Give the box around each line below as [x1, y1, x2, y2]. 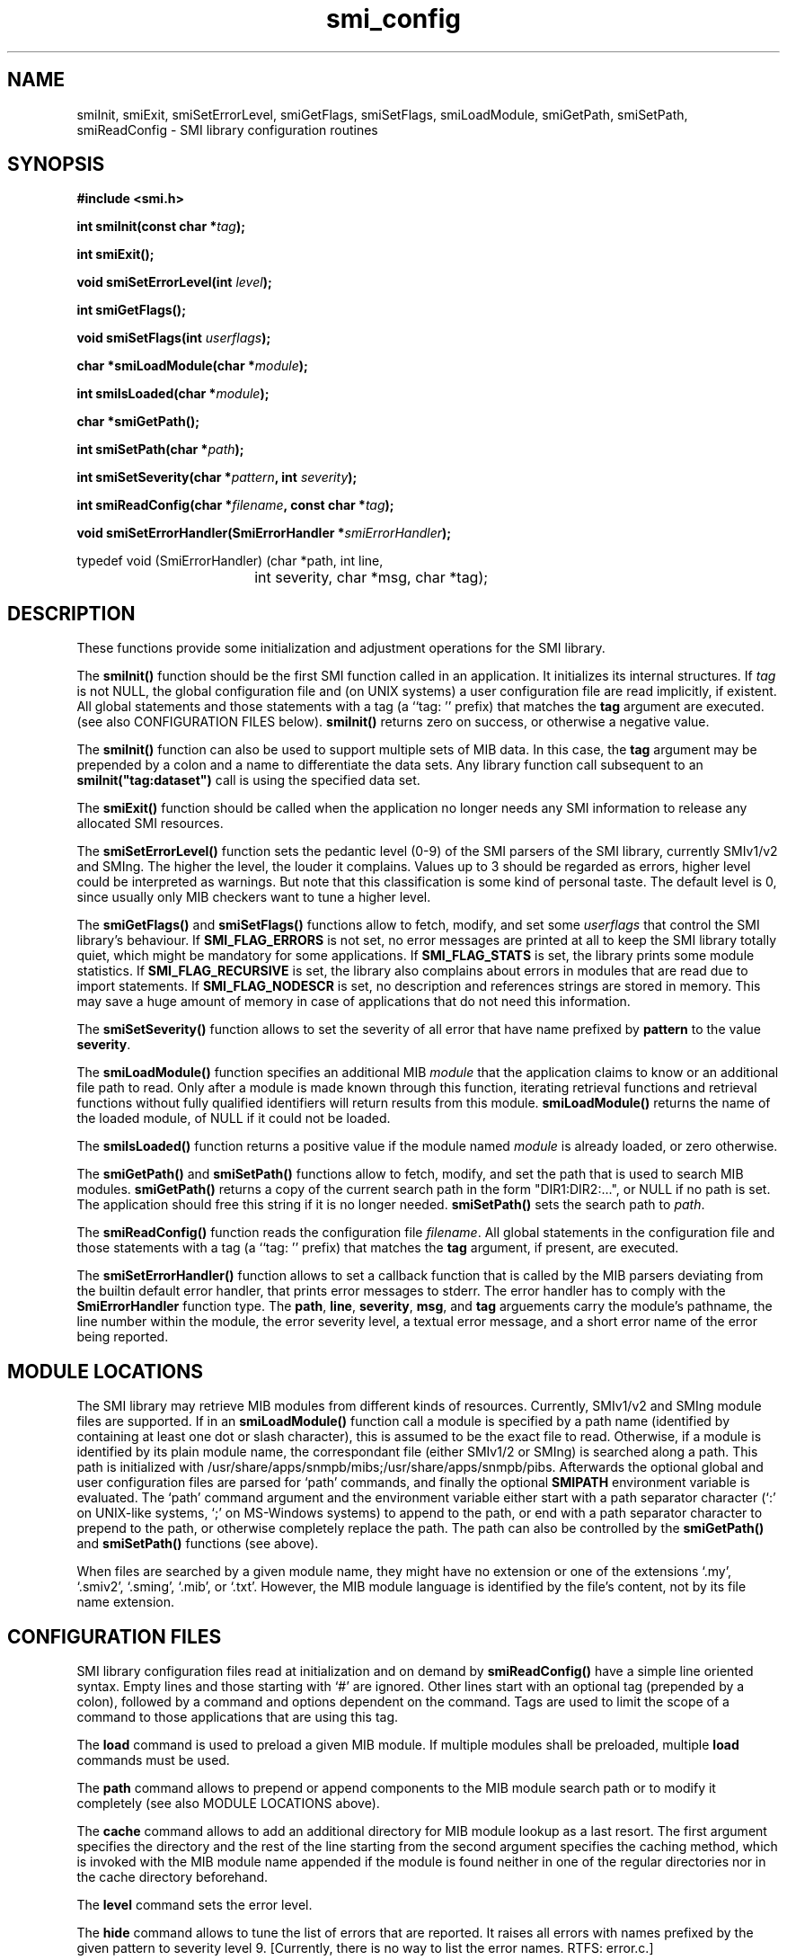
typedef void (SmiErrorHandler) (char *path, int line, [76, 553, 384, 569]
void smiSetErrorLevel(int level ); [76, 274, 272, 290]
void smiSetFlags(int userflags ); [76, 330, 271, 346]
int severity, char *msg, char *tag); [254, 568, 489, 587]
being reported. [76, 1329, 169, 1345]
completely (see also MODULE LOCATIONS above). [76, 1795, 380, 1811]
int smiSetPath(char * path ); [76, 441, 244, 458]
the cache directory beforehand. [76, 1868, 269, 1884]
